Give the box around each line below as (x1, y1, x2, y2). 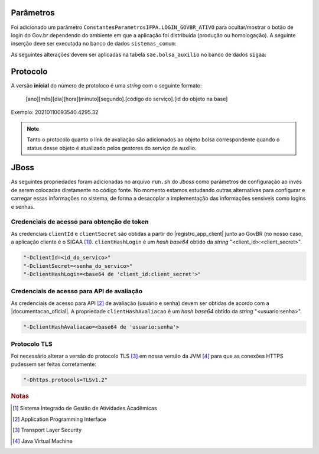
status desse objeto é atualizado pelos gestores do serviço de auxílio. (27, 144, 197, 151)
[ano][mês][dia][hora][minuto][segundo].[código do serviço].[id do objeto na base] (25, 95, 228, 102)
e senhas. (11, 203, 35, 210)
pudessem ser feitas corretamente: (11, 361, 97, 368)
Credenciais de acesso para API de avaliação (11, 287, 143, 296)
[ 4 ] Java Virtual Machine (12, 437, 73, 445)
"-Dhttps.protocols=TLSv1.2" (23, 377, 108, 384)
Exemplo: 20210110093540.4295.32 (11, 109, 99, 116)
